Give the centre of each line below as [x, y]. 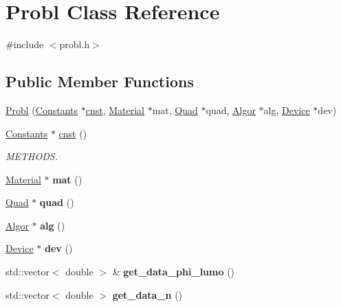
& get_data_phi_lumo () [174, 272]
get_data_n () [147, 294]
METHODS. [32, 156]
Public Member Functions [100, 81]
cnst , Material [115, 110]
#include [25, 44]
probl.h [75, 44]
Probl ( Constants [42, 110]
